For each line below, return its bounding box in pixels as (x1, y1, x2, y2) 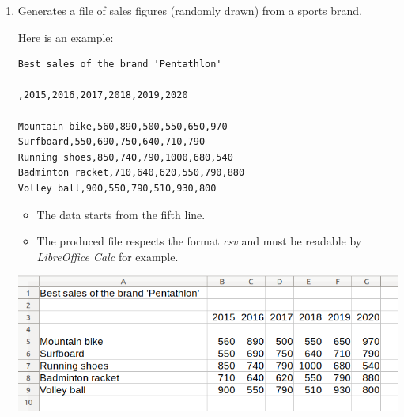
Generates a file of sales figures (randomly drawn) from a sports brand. (17, 2, 363, 18)
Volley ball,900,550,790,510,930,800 (17, 182, 217, 194)
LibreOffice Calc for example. (36, 248, 179, 264)
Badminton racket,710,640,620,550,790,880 (17, 167, 245, 179)
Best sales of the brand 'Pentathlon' (17, 59, 222, 70)
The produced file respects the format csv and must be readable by (36, 233, 362, 249)
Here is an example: (17, 28, 114, 45)
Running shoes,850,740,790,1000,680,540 (17, 151, 233, 163)
